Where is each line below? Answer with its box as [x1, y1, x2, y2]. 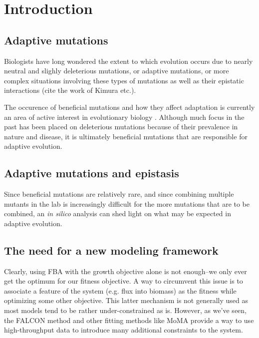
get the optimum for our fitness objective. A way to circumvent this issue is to [4, 276, 243, 286]
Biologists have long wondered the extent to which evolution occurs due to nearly [4, 55, 253, 66]
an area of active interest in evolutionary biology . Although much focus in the [4, 111, 245, 122]
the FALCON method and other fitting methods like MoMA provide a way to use [4, 315, 254, 325]
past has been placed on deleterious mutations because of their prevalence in [4, 121, 238, 132]
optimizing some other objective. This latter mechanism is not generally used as [4, 295, 248, 306]
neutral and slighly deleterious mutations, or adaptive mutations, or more [4, 65, 229, 76]
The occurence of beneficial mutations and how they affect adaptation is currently [4, 101, 255, 112]
